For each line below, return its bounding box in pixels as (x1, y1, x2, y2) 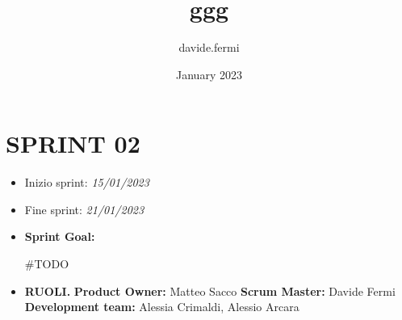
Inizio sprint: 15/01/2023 (24, 174, 149, 191)
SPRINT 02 (6, 127, 140, 160)
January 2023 (176, 65, 242, 82)
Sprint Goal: (24, 228, 95, 245)
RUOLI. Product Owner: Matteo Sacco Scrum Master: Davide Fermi (24, 282, 396, 299)
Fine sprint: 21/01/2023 (24, 200, 144, 217)
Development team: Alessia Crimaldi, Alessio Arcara (24, 298, 299, 315)
